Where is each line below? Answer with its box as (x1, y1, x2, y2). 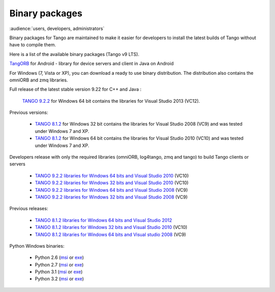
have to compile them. (9, 42, 56, 48)
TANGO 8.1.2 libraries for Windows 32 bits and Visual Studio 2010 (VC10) (35, 224, 188, 230)
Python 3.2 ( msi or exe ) (35, 276, 84, 282)
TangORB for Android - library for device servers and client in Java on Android (9, 61, 174, 67)
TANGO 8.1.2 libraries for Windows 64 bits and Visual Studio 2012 (35, 217, 173, 223)
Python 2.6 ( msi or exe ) (35, 254, 84, 260)
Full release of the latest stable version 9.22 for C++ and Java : (9, 86, 142, 93)
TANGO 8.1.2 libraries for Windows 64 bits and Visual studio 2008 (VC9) (35, 231, 186, 238)
